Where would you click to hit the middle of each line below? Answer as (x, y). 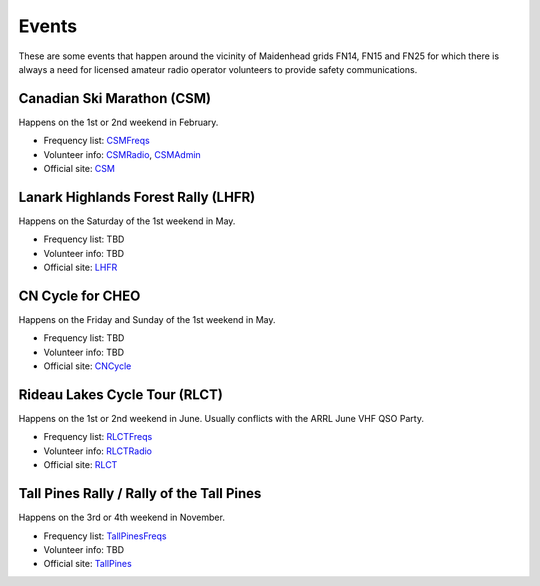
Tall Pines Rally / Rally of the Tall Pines (140, 493)
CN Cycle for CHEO (79, 295)
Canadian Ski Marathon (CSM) (115, 98)
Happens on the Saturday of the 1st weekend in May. (127, 221)
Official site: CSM (79, 169)
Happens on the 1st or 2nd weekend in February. (118, 122)
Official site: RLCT (80, 465)
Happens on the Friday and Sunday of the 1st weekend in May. (147, 319)
